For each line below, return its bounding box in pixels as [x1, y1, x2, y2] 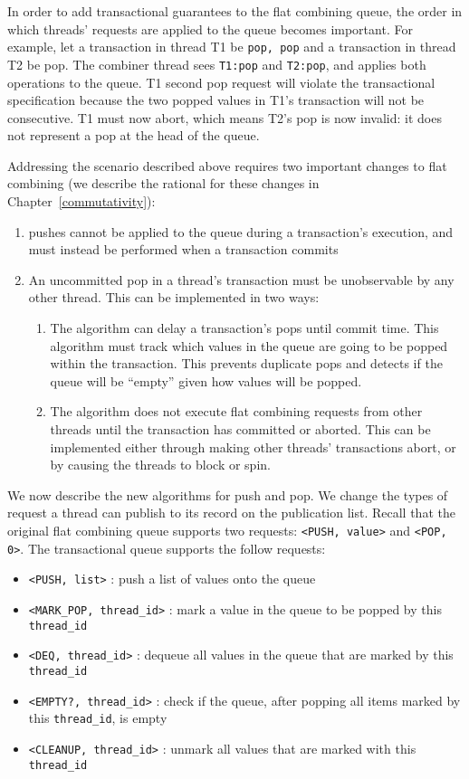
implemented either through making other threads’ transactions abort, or [50, 437, 456, 456]
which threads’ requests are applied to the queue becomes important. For [7, 19, 413, 38]
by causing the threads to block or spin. [50, 455, 271, 474]
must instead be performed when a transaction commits [28, 240, 339, 259]
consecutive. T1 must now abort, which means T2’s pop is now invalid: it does [7, 108, 442, 127]
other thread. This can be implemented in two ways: [28, 288, 320, 307]
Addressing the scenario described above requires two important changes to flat [7, 156, 447, 175]
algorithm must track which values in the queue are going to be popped [50, 336, 448, 355]
